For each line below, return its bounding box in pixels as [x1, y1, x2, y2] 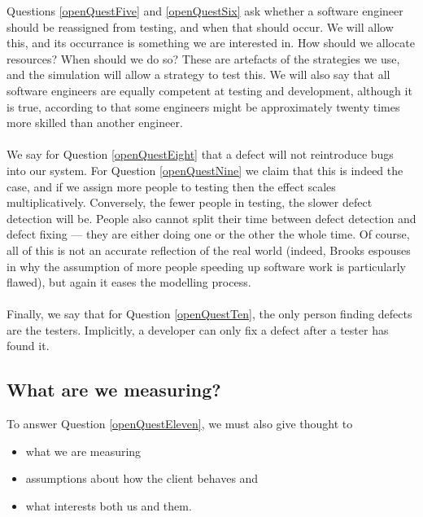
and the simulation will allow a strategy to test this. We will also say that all [7, 66, 390, 83]
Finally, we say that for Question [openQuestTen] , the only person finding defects [7, 305, 412, 322]
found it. [7, 337, 50, 354]
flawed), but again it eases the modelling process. [7, 274, 251, 291]
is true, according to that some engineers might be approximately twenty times [7, 98, 400, 115]
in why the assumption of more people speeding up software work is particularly [7, 257, 406, 274]
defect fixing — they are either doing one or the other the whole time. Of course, [7, 226, 410, 243]
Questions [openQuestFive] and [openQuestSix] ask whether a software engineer [7, 2, 403, 19]
